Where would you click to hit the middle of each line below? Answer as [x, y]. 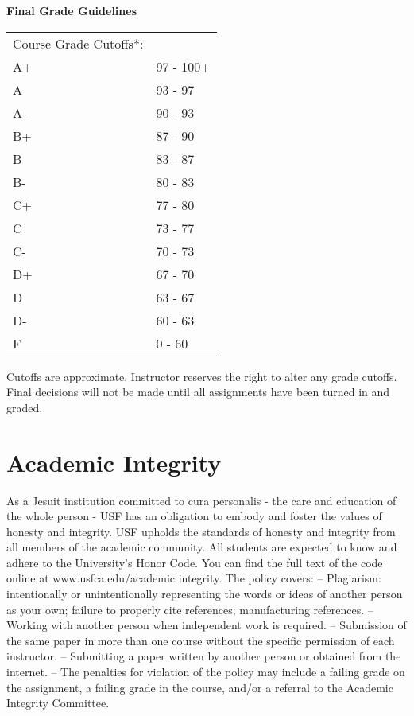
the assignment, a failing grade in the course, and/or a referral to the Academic [200, 687]
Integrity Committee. [58, 703]
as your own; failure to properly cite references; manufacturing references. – [190, 609]
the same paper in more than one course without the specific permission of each [201, 640]
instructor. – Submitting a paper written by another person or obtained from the [204, 656]
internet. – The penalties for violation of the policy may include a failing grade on [206, 672]
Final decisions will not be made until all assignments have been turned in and [198, 392]
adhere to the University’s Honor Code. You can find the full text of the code [195, 562]
